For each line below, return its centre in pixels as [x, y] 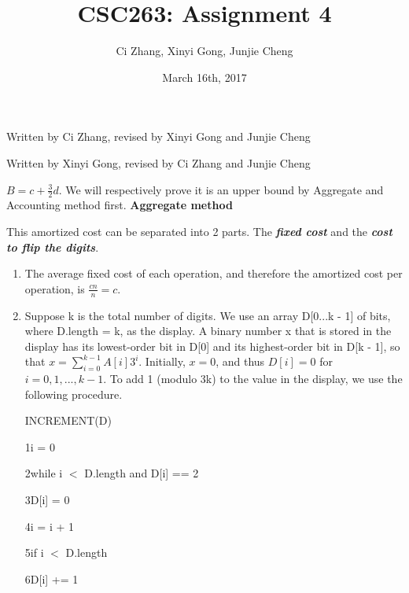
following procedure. [74, 394]
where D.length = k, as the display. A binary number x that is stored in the [208, 331]
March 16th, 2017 [204, 77]
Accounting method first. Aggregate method [120, 205]
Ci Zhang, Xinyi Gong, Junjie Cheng [204, 51]
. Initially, [162, 361]
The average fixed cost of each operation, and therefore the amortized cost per [214, 273]
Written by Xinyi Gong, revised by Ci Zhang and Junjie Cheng [158, 162]
